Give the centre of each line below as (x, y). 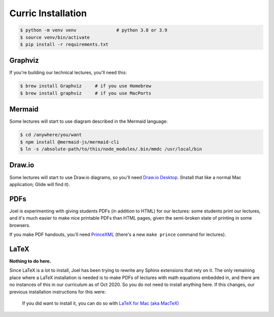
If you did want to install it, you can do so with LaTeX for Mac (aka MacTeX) (101, 303)
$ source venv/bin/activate (55, 37)
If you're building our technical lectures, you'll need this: (68, 73)
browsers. (20, 225)
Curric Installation (48, 13)
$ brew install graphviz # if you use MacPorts (86, 93)
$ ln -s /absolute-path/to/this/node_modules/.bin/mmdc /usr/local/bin (111, 149)
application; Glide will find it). (40, 184)
